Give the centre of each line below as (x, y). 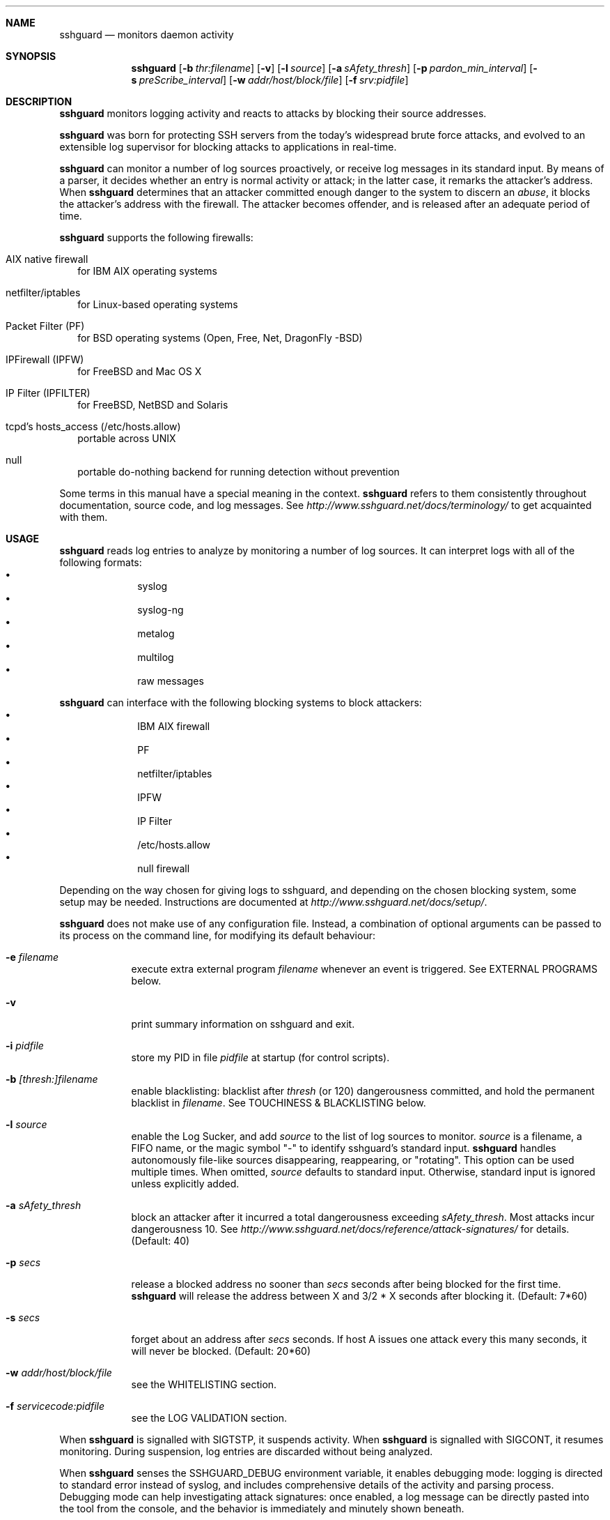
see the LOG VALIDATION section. (209, 1418)
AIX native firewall (47, 259)
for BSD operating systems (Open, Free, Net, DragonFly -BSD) (220, 338)
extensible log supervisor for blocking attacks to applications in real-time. (228, 147)
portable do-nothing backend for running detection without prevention (238, 472)
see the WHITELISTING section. (204, 1384)
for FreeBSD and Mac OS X (140, 371)
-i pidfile (25, 1046)
